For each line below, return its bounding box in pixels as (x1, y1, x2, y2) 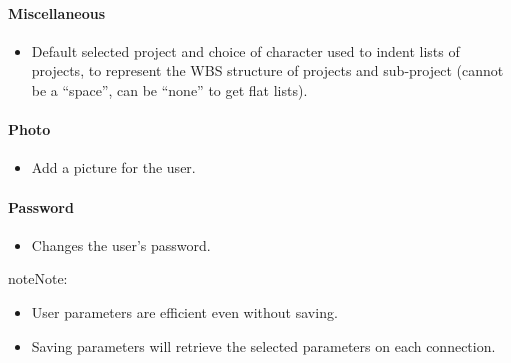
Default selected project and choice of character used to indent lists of (31, 40, 460, 61)
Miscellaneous (8, 2, 106, 23)
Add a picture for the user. (31, 157, 196, 178)
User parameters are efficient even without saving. (31, 301, 338, 322)
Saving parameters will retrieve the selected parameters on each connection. (31, 335, 496, 356)
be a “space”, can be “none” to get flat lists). (31, 79, 308, 100)
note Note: (8, 268, 68, 289)
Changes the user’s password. (31, 234, 211, 255)
